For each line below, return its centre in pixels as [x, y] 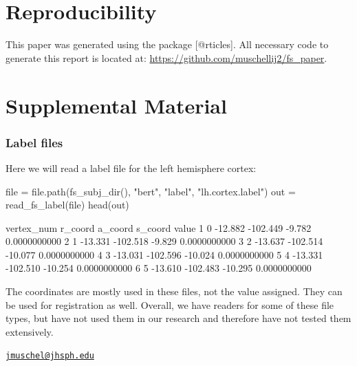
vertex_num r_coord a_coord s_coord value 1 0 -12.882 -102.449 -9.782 [159, 227]
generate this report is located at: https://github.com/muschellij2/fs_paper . [166, 57]
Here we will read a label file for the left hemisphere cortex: [131, 168]
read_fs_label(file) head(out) [67, 205]
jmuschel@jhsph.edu [50, 356]
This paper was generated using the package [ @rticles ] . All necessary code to [167, 44]
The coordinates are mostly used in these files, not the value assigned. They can [174, 291]
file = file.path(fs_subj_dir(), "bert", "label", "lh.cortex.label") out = [151, 191]
